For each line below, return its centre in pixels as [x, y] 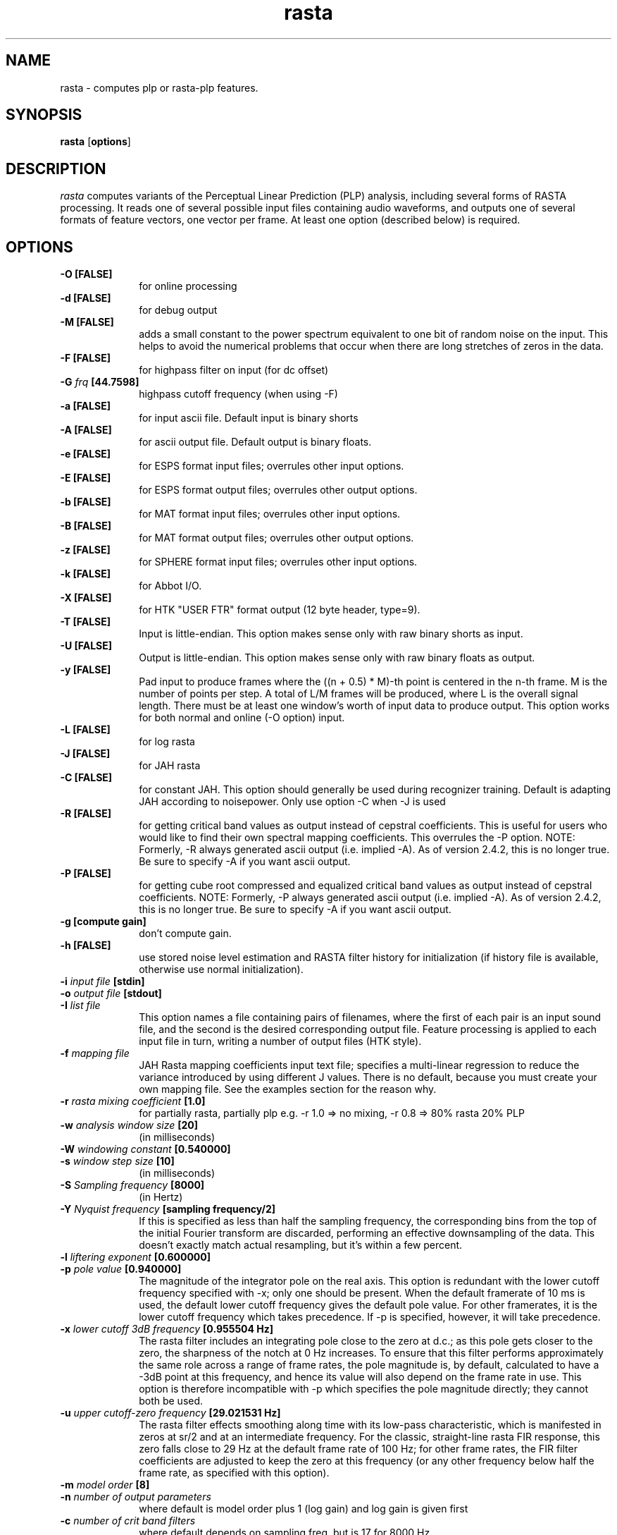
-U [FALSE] [86, 646]
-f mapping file [95, 1053]
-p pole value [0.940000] [121, 1269]
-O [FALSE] [86, 274]
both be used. [171, 1401]
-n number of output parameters [136, 1497]
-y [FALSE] [86, 670]
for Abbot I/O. [170, 586]
